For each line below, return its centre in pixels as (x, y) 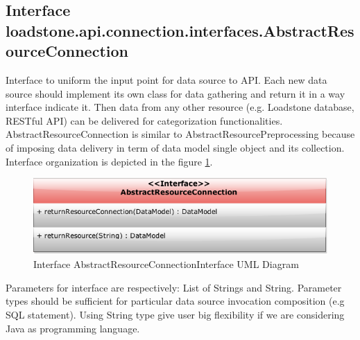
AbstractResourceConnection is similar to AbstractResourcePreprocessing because (180, 134)
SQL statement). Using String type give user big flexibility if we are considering (175, 314)
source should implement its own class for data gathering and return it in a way (175, 93)
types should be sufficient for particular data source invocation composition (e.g (175, 301)
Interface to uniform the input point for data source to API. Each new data (166, 79)
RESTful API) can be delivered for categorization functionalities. (144, 120)
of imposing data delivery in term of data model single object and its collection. (175, 147)
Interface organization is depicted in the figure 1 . (109, 161)
